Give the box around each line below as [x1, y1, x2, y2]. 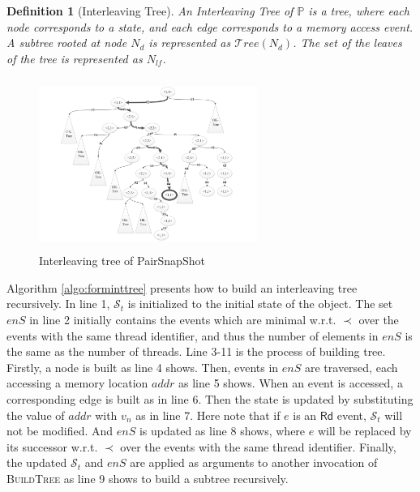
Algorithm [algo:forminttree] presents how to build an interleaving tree [6, 279, 358, 296]
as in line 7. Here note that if [135, 406, 281, 423]
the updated [6, 454, 67, 471]
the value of [6, 406, 65, 423]
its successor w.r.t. [6, 438, 98, 455]
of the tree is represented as [6, 49, 143, 66]
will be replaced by [317, 422, 412, 439]
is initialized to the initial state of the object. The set [127, 295, 393, 312]
